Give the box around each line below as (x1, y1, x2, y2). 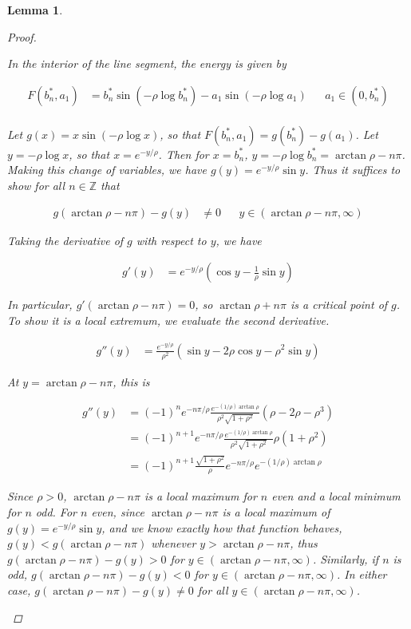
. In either (337, 566, 387, 583)
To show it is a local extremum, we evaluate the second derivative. (7, 311, 330, 328)
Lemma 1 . (7, 2, 63, 18)
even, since (91, 504, 144, 520)
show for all (7, 177, 65, 194)
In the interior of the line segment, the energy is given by (7, 55, 287, 72)
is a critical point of (290, 296, 388, 313)
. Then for (158, 145, 209, 162)
